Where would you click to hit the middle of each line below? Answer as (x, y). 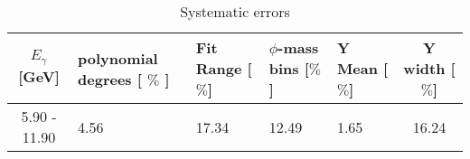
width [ (429, 68)
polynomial (118, 58)
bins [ (289, 68)
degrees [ (110, 79)
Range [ (224, 68)
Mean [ (362, 68)
